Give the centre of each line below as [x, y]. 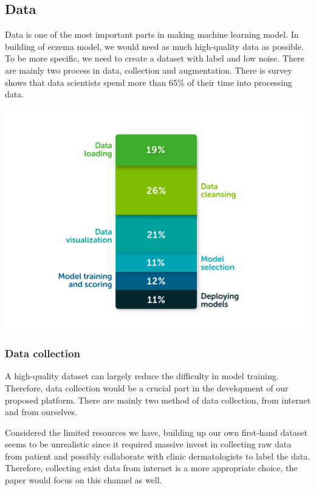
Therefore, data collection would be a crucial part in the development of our [147, 387]
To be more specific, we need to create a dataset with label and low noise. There [155, 58]
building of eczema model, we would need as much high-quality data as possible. [154, 46]
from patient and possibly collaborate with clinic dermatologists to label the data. [158, 456]
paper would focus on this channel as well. [84, 480]
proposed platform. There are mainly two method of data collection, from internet [158, 400]
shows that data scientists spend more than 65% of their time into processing [149, 82]
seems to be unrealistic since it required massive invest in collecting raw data [148, 444]
